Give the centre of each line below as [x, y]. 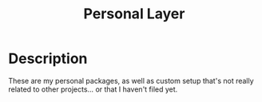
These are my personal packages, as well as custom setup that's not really [131, 80]
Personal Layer [134, 14]
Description [48, 59]
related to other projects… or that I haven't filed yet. [93, 89]
